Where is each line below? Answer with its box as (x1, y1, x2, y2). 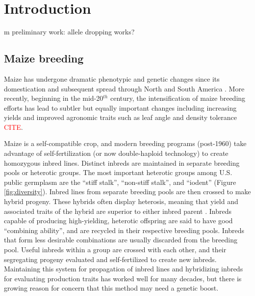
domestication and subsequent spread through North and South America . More (4, 83, 245, 93)
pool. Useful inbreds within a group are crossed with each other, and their (4, 244, 227, 255)
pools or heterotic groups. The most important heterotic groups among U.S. (4, 167, 232, 178)
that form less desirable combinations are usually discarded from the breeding (4, 235, 237, 245)
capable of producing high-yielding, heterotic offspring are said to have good (4, 215, 233, 226)
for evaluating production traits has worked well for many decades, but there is (4, 273, 242, 283)
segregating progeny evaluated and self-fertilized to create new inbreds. (4, 254, 217, 264)
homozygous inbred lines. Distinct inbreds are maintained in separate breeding (4, 157, 240, 168)
